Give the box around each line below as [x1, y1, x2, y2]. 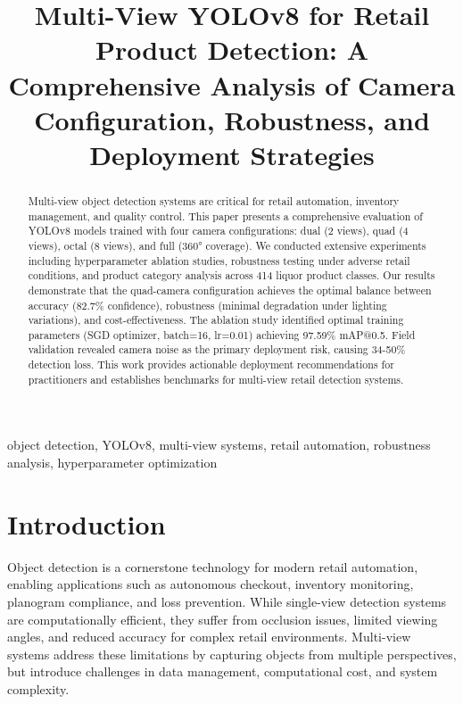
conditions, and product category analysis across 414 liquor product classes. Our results [28, 268, 435, 283]
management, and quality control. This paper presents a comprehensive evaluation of [28, 208, 423, 223]
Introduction [7, 505, 166, 542]
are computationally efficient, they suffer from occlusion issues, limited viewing [7, 609, 438, 628]
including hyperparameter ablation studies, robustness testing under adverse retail [28, 253, 410, 268]
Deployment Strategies [89, 136, 375, 172]
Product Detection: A [95, 31, 369, 68]
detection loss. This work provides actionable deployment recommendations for [28, 357, 394, 372]
